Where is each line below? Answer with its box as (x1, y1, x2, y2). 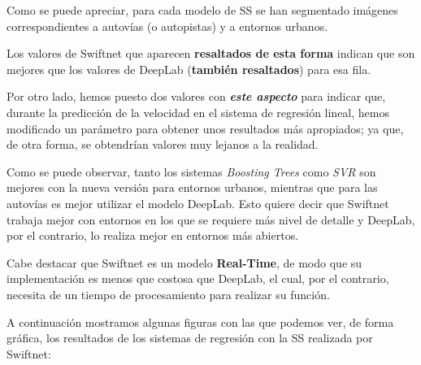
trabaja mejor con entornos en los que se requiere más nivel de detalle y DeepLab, (7, 211, 415, 228)
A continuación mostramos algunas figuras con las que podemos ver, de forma (7, 313, 394, 330)
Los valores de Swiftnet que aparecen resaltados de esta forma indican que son (7, 45, 415, 62)
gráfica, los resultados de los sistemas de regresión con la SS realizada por (7, 329, 373, 346)
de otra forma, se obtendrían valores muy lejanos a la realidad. (7, 136, 319, 153)
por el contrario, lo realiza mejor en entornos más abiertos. (7, 227, 299, 244)
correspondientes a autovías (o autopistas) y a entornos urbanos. (7, 17, 328, 34)
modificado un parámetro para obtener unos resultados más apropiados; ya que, (7, 119, 404, 137)
